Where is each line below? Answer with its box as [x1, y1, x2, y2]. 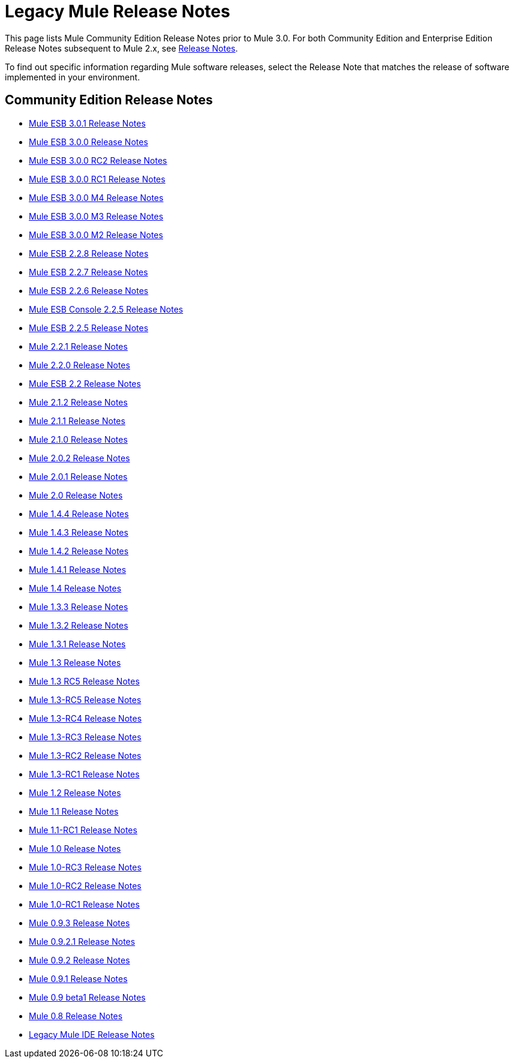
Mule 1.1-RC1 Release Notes [29, 824, 137, 835]
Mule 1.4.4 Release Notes [29, 508, 129, 519]
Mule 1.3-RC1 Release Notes [29, 768, 140, 779]
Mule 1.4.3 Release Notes [29, 527, 128, 537]
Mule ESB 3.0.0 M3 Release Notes [29, 211, 164, 221]
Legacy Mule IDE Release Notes [29, 1029, 155, 1040]
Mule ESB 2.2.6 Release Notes [29, 285, 149, 296]
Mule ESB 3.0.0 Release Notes [29, 136, 148, 147]
